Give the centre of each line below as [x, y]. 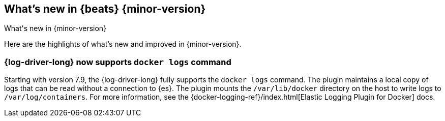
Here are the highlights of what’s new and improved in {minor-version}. [123, 44]
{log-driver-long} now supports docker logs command [118, 62]
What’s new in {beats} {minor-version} [105, 9]
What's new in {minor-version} [55, 28]
